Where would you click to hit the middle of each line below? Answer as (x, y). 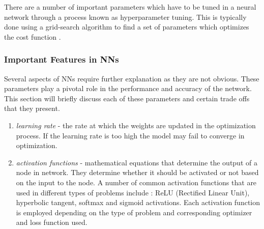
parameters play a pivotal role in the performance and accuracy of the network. (128, 88)
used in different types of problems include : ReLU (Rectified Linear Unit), (133, 192)
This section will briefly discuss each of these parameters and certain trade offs (127, 98)
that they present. (32, 108)
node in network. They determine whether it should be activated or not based (137, 172)
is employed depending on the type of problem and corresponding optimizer (134, 212)
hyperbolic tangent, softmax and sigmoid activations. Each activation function (138, 202)
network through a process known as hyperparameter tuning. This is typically (125, 17)
